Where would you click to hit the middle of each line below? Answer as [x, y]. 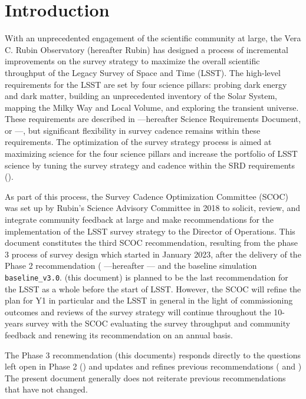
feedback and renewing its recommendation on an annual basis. [119, 335]
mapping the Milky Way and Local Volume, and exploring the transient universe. [152, 107]
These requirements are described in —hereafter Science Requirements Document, [153, 119]
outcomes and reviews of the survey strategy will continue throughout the [138, 311]
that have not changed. [46, 389]
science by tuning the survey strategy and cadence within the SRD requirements [150, 165]
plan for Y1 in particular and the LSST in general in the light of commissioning [149, 300]
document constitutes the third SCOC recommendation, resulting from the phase [152, 243]
